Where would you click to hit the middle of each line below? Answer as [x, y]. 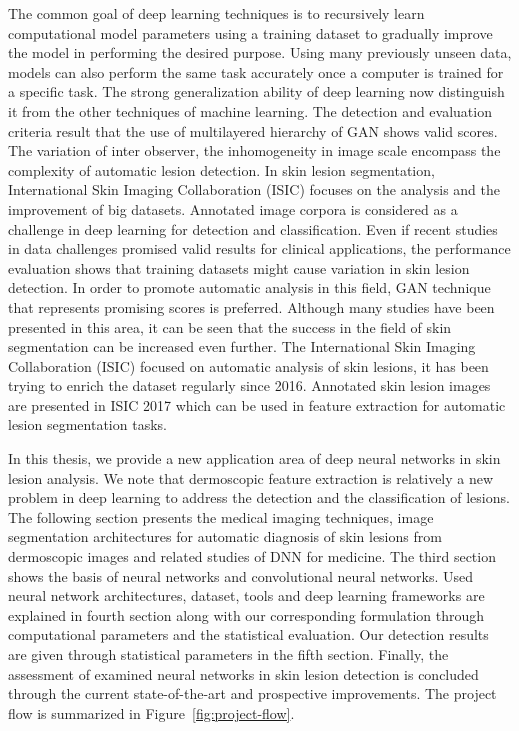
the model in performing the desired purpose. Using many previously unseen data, [260, 52]
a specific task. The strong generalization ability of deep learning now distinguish [256, 91]
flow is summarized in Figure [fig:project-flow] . [151, 712]
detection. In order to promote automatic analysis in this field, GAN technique [249, 287]
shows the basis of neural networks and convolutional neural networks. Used [241, 575]
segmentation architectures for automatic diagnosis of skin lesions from [225, 536]
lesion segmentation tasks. [87, 424]
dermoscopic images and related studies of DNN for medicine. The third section [252, 556]
